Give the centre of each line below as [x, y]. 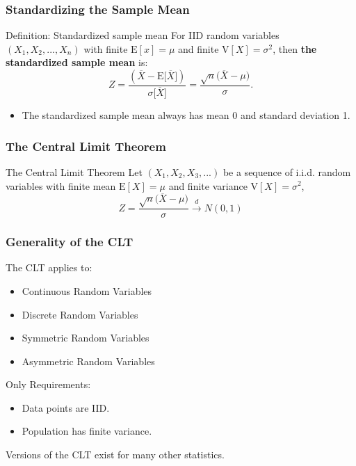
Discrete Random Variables [80, 314]
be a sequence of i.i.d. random [287, 171]
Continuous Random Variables [87, 290]
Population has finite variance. [87, 431]
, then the [295, 48]
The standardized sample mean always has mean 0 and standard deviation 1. [186, 115]
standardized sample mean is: [77, 62]
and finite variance [208, 185]
